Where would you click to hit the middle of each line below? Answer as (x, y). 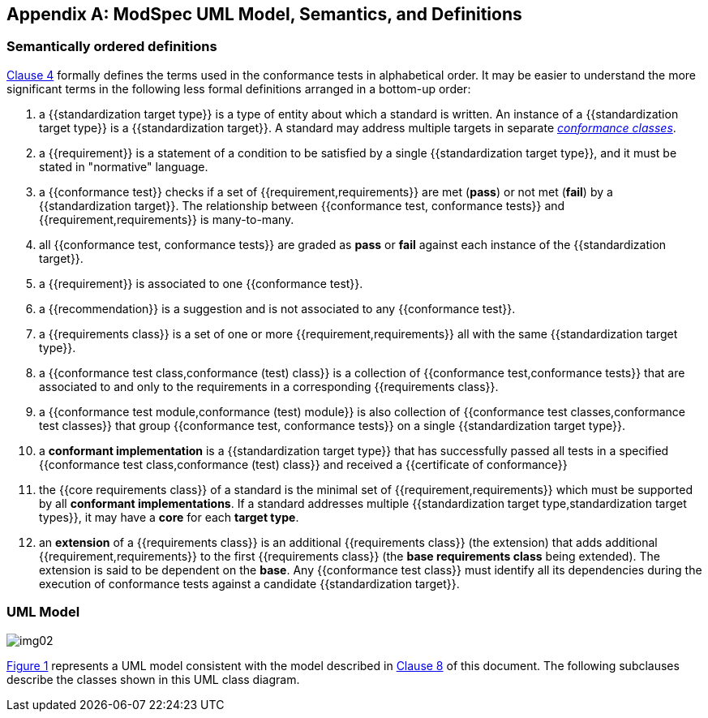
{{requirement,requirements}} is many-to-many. (167, 219)
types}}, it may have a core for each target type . (169, 517)
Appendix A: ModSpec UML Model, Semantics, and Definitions (264, 14)
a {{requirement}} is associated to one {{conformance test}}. (201, 283)
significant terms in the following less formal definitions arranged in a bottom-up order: (239, 88)
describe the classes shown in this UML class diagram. (153, 679)
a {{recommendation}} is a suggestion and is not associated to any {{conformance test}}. (277, 308)
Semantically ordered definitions (112, 47)
